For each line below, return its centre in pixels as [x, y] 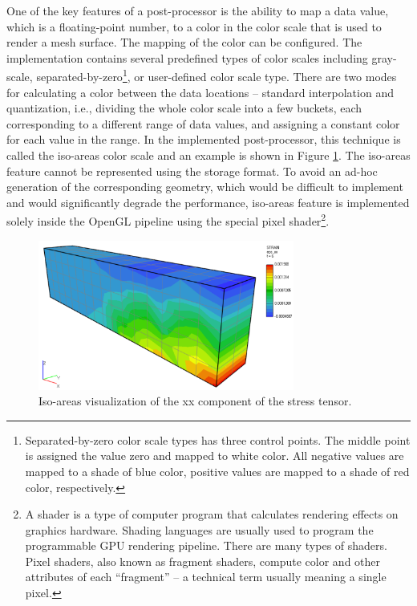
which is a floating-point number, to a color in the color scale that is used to [194, 26]
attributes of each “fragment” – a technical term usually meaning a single [206, 577]
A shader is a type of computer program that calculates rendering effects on [212, 514]
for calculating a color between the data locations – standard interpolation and [200, 92]
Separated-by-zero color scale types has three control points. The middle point [218, 439]
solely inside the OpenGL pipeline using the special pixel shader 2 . [168, 220]
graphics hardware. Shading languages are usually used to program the [199, 529]
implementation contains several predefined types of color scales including [187, 57]
